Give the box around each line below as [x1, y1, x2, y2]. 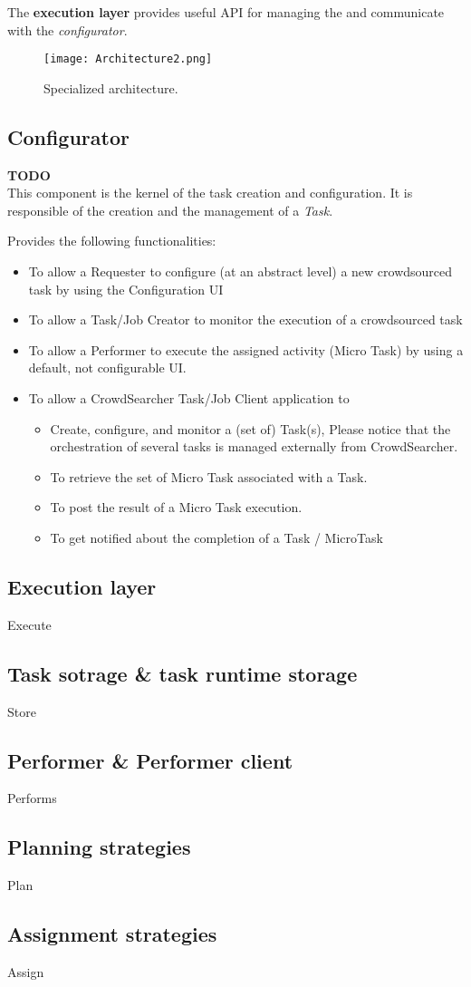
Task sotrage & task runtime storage [7, 659, 358, 687]
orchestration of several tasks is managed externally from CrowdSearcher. [50, 437, 458, 456]
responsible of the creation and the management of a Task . [7, 200, 333, 219]
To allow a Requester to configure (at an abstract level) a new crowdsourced [28, 262, 453, 281]
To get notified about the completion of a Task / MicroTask [50, 527, 383, 547]
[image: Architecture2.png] [43, 53, 213, 66]
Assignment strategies [7, 920, 217, 948]
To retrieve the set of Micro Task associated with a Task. [50, 467, 368, 486]
